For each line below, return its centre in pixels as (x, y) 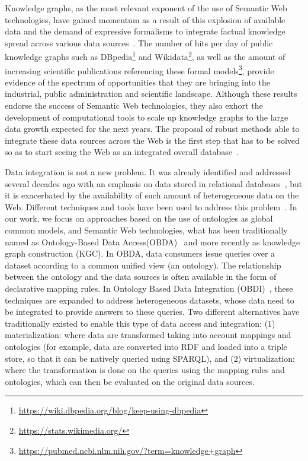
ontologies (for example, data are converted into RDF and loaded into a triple (146, 346)
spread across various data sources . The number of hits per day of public (139, 42)
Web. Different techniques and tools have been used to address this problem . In (151, 206)
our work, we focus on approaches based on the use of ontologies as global (139, 218)
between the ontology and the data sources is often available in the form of (141, 277)
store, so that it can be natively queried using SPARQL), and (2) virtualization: (150, 358)
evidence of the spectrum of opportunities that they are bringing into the (137, 82)
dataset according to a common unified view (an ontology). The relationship (143, 265)
